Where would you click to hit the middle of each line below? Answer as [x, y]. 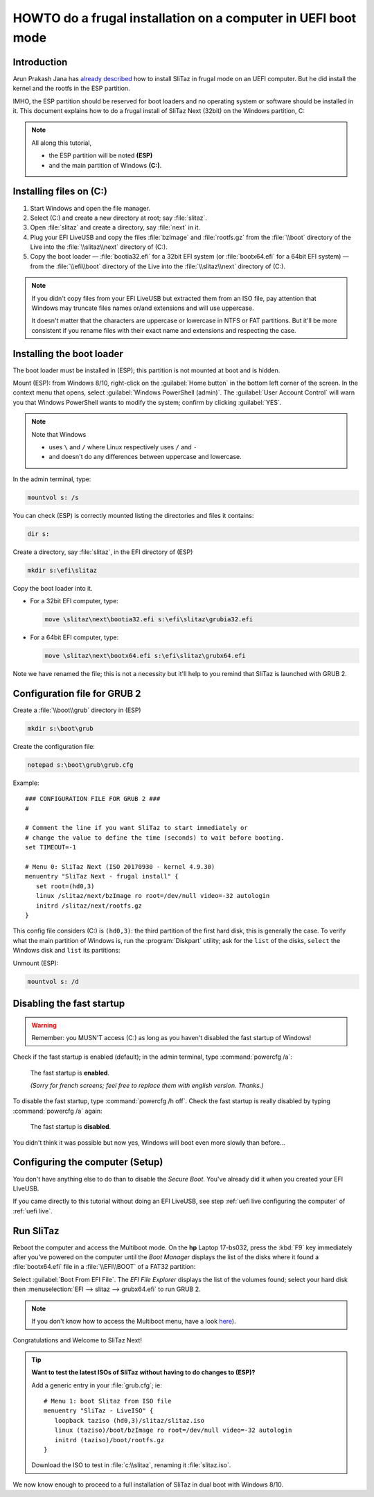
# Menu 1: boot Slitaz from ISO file [108, 1401]
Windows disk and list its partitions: [66, 951]
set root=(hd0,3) [65, 886]
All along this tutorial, [62, 143]
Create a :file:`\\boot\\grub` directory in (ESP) [77, 710]
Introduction [40, 62]
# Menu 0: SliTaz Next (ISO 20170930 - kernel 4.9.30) [120, 867]
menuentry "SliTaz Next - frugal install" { [102, 876]
